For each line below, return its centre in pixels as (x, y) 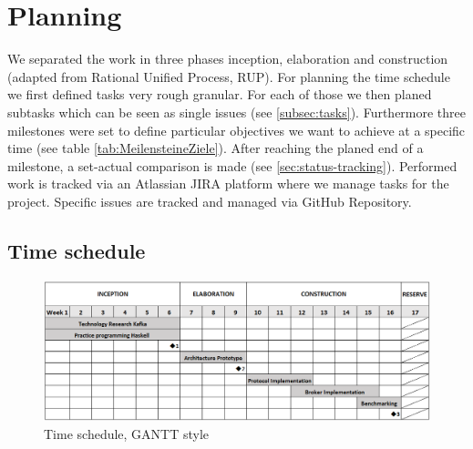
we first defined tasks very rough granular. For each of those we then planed (220, 94)
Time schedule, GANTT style (127, 433)
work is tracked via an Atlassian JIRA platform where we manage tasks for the (228, 184)
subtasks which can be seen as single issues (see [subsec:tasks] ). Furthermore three (237, 112)
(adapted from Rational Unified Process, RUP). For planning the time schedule (229, 76)
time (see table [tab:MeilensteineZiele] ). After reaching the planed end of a (216, 148)
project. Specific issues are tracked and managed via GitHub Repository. (210, 201)
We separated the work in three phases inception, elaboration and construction (228, 59)
